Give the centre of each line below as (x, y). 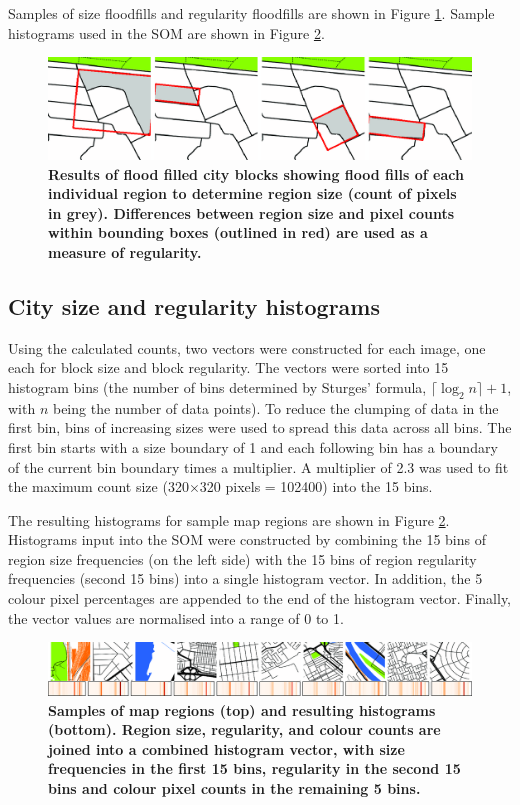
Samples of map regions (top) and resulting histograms (242, 709)
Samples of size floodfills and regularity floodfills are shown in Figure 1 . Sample (251, 13)
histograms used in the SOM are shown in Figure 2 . (166, 32)
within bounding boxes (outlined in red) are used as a (238, 232)
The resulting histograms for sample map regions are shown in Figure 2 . (229, 519)
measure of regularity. (125, 251)
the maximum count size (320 (98, 486)
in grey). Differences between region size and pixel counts (251, 212)
